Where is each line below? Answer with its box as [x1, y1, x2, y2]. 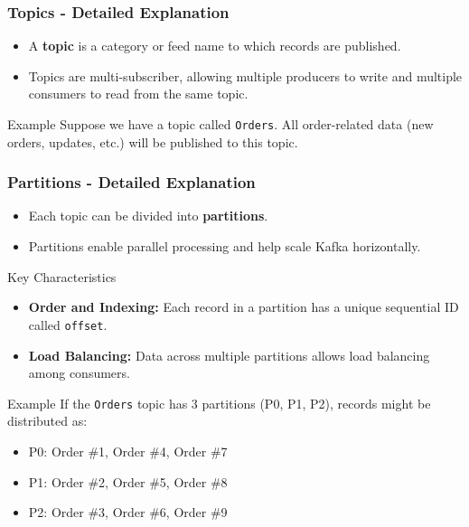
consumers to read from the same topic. [28, 84, 249, 103]
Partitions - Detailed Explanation [7, 171, 256, 193]
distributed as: [7, 411, 88, 430]
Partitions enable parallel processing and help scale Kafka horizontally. [28, 237, 421, 256]
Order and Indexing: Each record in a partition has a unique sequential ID [28, 297, 459, 316]
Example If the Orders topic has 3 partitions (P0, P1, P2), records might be [7, 393, 431, 412]
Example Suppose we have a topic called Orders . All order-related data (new [7, 115, 434, 133]
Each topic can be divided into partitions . [28, 206, 268, 225]
